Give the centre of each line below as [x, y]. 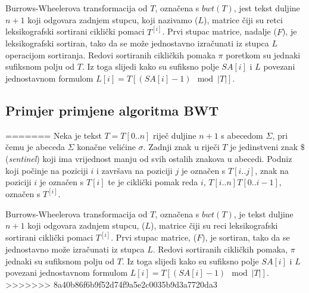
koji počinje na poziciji [47, 170]
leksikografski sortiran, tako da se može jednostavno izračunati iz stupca [137, 43]
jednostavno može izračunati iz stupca [75, 249]
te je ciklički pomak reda [153, 182]
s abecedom [242, 135]
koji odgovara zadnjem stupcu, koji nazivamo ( [113, 19]
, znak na [272, 170]
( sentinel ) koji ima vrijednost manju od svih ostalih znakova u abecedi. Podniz [149, 158]
